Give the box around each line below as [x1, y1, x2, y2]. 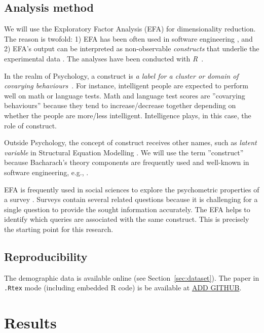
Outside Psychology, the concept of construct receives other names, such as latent [4, 137, 257, 148]
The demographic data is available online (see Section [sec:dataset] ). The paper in [4, 272, 259, 283]
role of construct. [4, 120, 57, 130]
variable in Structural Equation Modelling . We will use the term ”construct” [4, 147, 244, 157]
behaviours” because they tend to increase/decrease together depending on [4, 100, 236, 111]
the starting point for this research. [4, 223, 114, 234]
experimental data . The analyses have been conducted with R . [4, 53, 204, 63]
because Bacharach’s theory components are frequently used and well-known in [4, 157, 249, 168]
